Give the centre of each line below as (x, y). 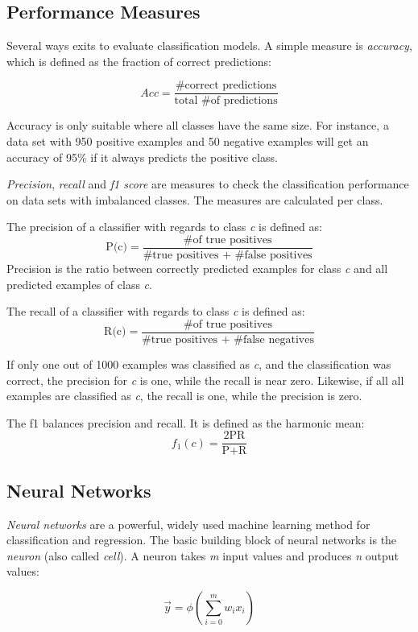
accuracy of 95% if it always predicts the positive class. (142, 157)
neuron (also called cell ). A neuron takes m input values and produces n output (203, 555)
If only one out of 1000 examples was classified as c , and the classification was (199, 364)
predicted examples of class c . (79, 284)
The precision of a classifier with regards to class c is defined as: (164, 227)
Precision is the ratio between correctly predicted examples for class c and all (197, 268)
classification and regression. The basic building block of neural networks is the (202, 540)
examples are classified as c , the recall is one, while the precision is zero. (184, 396)
